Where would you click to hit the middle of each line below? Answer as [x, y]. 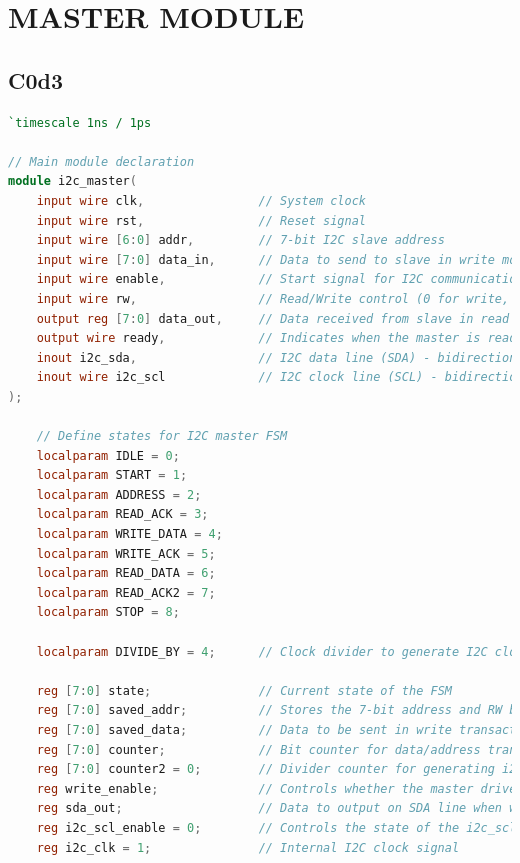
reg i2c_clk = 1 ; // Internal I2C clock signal [248, 847]
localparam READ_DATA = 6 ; [126, 573]
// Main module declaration [101, 161]
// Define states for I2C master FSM [162, 436]
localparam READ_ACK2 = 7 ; [126, 592]
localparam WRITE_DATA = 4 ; [129, 534]
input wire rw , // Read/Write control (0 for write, [273, 298]
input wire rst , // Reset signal [201, 220]
